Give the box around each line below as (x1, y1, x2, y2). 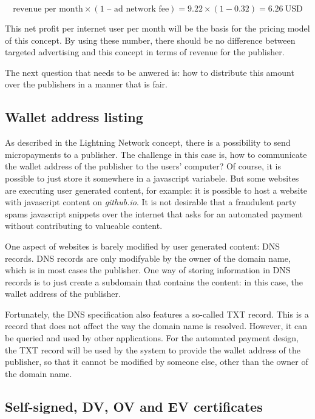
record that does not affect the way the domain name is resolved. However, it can (5, 319, 308, 332)
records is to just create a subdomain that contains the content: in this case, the (5, 275, 303, 288)
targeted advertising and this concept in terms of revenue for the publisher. (5, 46, 285, 58)
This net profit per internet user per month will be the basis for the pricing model (5, 22, 310, 34)
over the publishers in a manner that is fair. (5, 78, 168, 90)
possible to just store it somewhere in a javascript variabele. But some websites (5, 171, 299, 184)
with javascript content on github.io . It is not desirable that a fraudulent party (5, 196, 297, 208)
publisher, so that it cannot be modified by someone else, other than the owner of (5, 355, 308, 368)
